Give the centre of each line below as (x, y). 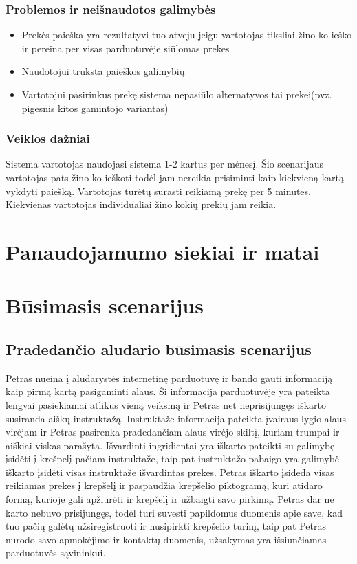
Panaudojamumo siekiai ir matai (163, 251)
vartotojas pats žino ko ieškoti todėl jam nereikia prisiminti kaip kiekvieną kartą (175, 177)
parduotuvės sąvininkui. (56, 553)
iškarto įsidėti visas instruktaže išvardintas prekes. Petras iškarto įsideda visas (170, 472)
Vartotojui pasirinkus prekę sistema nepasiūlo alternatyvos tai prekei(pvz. (177, 94)
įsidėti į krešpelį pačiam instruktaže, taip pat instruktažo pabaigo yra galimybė (173, 459)
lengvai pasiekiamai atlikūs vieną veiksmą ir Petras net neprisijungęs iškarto (166, 404)
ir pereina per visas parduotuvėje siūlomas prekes (126, 48)
